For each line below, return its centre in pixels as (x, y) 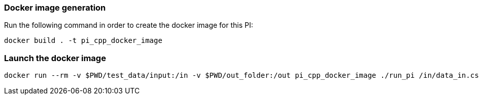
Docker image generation (55, 8)
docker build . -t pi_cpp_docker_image (83, 41)
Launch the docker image (55, 58)
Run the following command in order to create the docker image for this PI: (129, 25)
